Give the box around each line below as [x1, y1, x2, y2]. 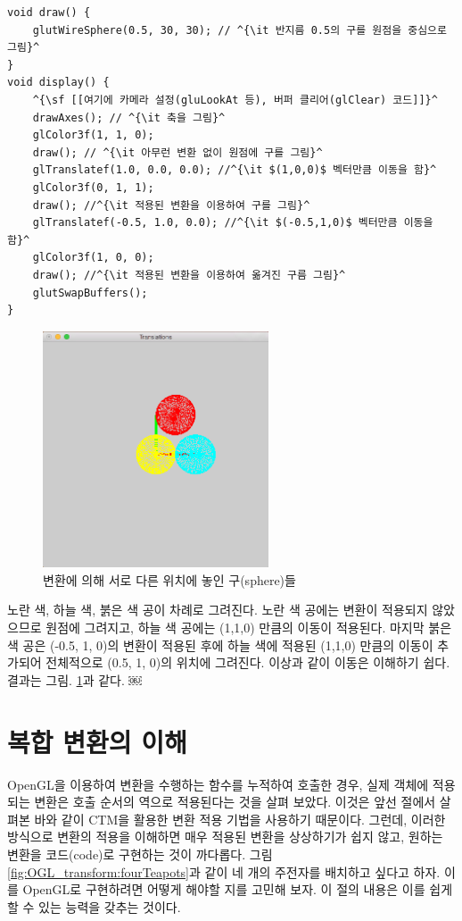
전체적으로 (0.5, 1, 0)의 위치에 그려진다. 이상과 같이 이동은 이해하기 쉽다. [45, 653, 450, 672]
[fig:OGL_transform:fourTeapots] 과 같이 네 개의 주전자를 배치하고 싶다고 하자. [7, 862, 441, 881]
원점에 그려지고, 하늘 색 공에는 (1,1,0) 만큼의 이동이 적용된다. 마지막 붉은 [45, 618, 452, 637]
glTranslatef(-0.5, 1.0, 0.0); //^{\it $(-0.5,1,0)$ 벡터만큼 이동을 [32, 216, 433, 230]
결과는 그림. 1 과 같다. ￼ [7, 670, 142, 689]
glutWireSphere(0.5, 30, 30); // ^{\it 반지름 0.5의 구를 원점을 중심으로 [32, 23, 447, 37]
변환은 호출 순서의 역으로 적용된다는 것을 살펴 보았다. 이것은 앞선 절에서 [34, 792, 436, 811]
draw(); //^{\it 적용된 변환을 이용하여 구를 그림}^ [32, 198, 310, 212]
